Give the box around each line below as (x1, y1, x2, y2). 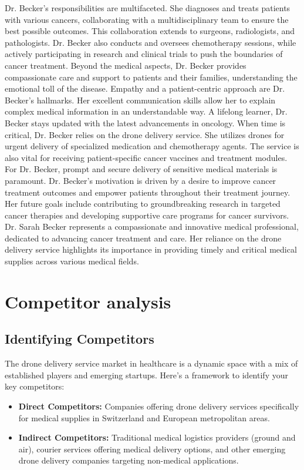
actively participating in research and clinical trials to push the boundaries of (5, 48, 283, 60)
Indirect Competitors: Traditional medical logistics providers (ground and (18, 431, 296, 444)
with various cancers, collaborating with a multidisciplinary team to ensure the (5, 13, 289, 25)
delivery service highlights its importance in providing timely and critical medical (5, 243, 297, 256)
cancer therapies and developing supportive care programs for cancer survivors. (5, 209, 289, 221)
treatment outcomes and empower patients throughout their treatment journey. (5, 186, 291, 198)
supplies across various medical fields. (5, 255, 139, 267)
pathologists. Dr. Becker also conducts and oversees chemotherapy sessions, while (5, 36, 296, 48)
